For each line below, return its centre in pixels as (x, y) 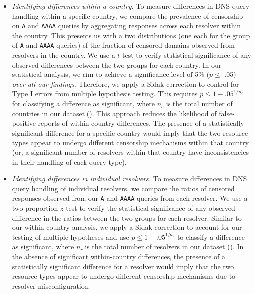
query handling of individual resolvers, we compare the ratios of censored (123, 188)
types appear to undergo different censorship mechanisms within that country (130, 142)
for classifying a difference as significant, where (84, 104)
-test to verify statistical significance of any (185, 55)
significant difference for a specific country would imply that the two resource (130, 132)
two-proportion (35, 208)
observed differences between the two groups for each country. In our (117, 64)
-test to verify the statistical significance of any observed (149, 208)
